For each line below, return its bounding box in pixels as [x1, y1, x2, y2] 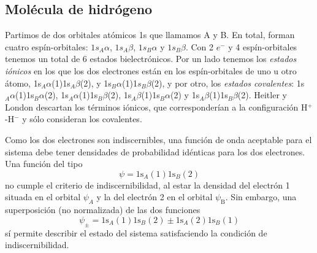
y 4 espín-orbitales [228, 40, 297, 53]
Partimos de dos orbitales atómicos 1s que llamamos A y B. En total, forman [5, 28, 295, 41]
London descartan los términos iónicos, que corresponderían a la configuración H [5, 100, 308, 113]
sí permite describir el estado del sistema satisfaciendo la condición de [5, 226, 267, 239]
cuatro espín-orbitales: [5, 40, 88, 53]
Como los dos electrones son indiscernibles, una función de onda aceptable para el [5, 133, 312, 146]
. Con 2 [185, 40, 214, 53]
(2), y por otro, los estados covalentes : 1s [151, 76, 305, 89]
